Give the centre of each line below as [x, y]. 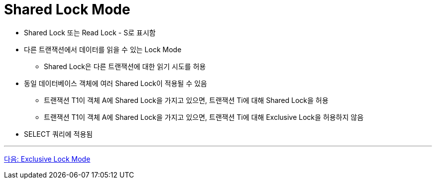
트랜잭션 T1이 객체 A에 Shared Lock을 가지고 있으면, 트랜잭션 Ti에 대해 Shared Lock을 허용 [186, 100]
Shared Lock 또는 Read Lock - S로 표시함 [90, 32]
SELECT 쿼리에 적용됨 [58, 134]
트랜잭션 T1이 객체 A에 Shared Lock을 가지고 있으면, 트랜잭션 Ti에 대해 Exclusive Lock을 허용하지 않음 [204, 117]
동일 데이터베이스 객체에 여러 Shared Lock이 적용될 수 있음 [115, 83]
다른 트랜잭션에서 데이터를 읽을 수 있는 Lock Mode [103, 49]
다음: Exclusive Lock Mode [47, 159]
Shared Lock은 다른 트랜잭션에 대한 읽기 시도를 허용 [125, 66]
